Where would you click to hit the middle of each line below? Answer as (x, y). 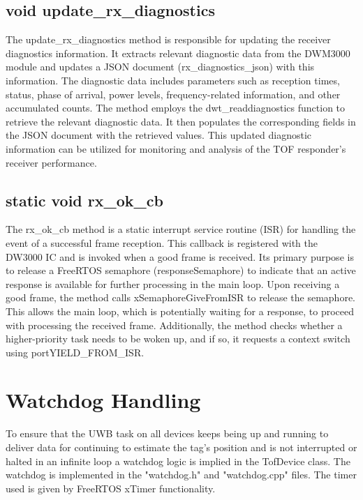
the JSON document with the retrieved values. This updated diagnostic (159, 135)
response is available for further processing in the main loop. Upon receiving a (173, 283)
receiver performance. (51, 162)
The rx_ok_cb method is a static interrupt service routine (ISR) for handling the (181, 229)
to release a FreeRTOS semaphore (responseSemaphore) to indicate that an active (181, 270)
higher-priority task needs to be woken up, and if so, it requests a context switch (178, 339)
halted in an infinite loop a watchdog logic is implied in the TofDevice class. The (178, 461)
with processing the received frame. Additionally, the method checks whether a (174, 325)
